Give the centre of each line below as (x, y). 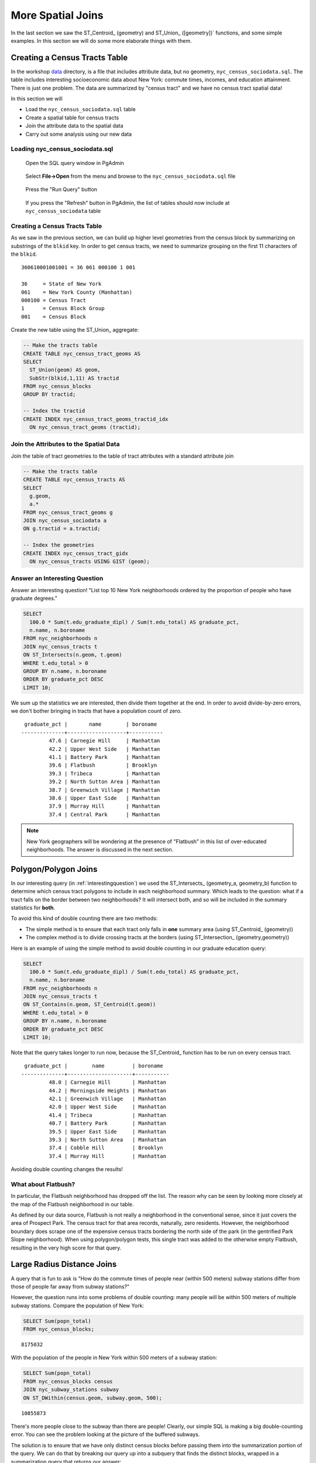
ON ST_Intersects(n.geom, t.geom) (73, 655)
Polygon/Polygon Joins (54, 869)
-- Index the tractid (54, 411)
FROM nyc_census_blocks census (68, 1381)
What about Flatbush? (43, 1184)
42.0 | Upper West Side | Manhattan (108, 1107)
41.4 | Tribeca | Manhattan (108, 1115)
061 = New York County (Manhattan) (77, 292)
